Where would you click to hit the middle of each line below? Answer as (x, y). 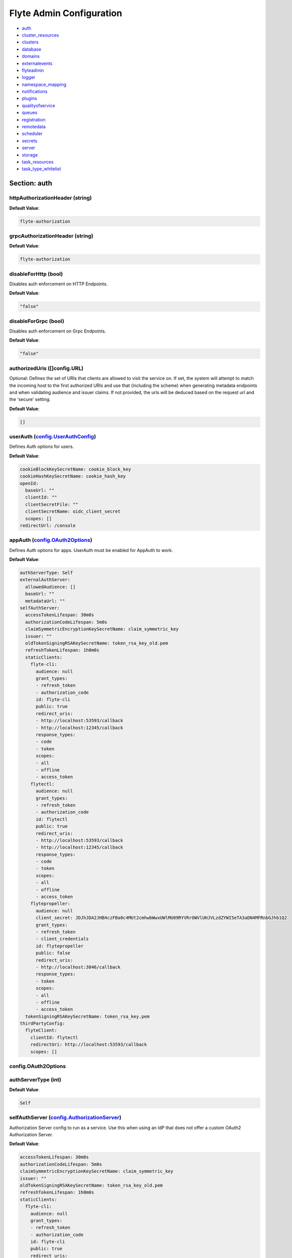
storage (30, 155)
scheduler (32, 134)
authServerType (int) (35, 1079)
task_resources (38, 162)
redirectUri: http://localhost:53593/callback (89, 1045)
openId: (29, 483)
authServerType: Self (46, 573)
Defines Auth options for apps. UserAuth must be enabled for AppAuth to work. (91, 550)
